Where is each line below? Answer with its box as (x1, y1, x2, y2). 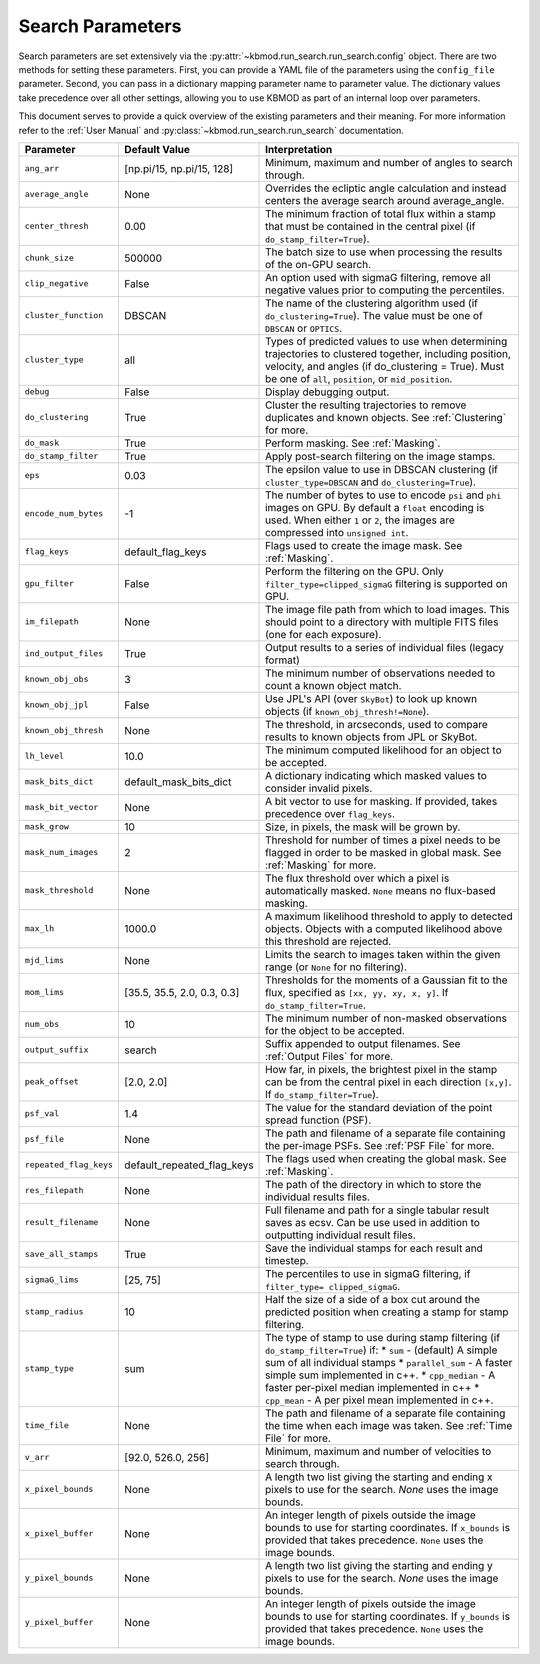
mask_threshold (24, 885, 94, 896)
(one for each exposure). (265, 627, 382, 641)
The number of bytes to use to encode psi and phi (265, 488, 502, 502)
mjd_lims (24, 955, 65, 966)
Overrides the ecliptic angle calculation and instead (265, 181, 507, 195)
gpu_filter (24, 578, 75, 589)
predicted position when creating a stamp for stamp (265, 1305, 509, 1319)
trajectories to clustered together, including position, (265, 346, 512, 360)
